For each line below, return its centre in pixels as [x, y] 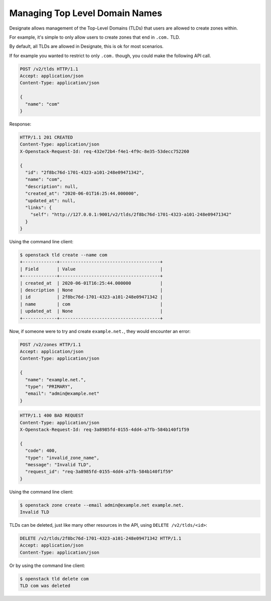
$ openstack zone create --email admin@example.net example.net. [102, 505]
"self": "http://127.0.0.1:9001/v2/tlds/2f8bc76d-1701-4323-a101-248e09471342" [131, 215]
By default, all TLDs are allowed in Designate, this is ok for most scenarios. [87, 46]
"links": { [39, 207]
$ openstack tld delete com [54, 579]
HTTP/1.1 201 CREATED [46, 137]
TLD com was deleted [45, 586]
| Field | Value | [91, 269]
